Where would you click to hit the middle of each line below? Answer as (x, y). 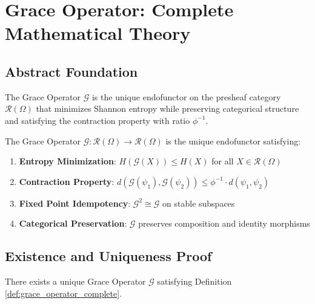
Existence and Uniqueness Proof (108, 256)
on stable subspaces (199, 203)
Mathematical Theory (98, 33)
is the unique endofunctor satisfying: (233, 141)
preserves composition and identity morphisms (224, 223)
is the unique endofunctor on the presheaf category (186, 96)
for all (223, 161)
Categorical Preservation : (73, 223)
